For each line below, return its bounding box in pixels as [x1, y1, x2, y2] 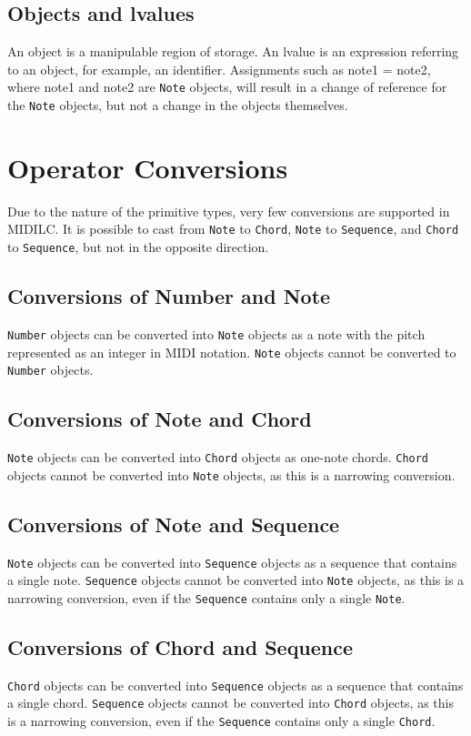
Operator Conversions [7, 148, 288, 186]
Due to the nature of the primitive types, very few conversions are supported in [7, 201, 450, 220]
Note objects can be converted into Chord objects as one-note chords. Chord [7, 448, 429, 467]
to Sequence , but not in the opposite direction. [7, 237, 269, 257]
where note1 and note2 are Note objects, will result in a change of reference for [7, 77, 447, 96]
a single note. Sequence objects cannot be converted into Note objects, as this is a [7, 570, 465, 590]
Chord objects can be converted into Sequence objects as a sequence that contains [7, 675, 464, 694]
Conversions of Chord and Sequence [7, 632, 354, 660]
